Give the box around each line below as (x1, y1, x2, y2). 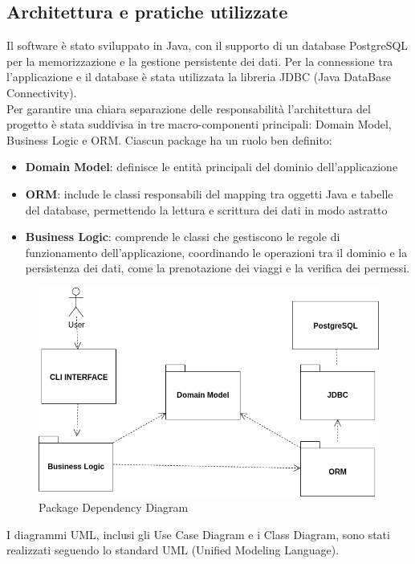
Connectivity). (6, 84, 77, 100)
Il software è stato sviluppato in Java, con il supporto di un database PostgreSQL (6, 37, 409, 54)
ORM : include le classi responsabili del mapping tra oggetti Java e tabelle (25, 185, 393, 202)
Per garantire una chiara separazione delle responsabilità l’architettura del (6, 100, 371, 116)
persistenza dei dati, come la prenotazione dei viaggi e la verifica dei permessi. (25, 260, 410, 276)
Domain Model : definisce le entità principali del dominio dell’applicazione (25, 158, 398, 175)
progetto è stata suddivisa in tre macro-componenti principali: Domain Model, (6, 116, 392, 133)
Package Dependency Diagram (39, 499, 189, 516)
